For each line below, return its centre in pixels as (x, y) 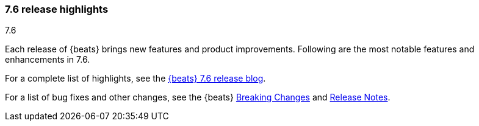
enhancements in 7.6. (48, 60)
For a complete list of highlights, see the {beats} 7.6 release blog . (135, 79)
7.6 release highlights (57, 9)
